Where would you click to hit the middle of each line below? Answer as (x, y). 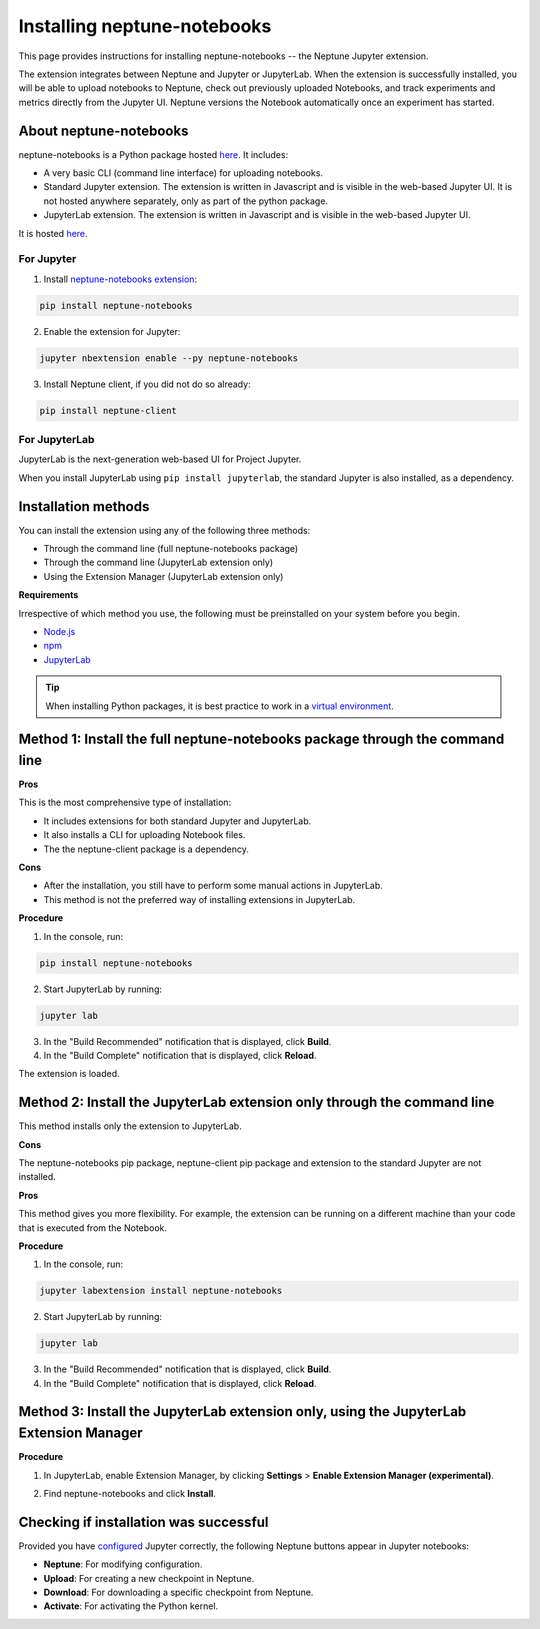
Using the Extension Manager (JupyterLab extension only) (163, 576)
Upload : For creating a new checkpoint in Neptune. (149, 1578)
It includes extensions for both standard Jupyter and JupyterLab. (177, 821)
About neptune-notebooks (103, 130)
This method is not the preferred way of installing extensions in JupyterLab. (199, 899)
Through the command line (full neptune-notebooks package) (171, 549)
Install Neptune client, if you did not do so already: (147, 384)
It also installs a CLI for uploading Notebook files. (144, 835)
